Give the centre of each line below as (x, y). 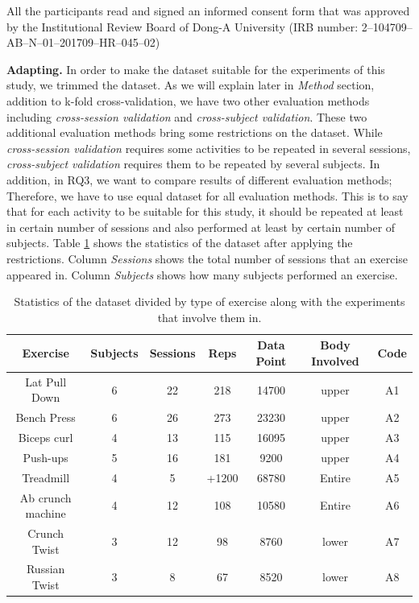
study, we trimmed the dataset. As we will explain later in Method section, (191, 85)
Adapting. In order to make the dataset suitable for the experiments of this (196, 69)
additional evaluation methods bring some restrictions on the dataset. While (195, 132)
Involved (335, 360)
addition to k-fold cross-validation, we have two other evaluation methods (188, 100)
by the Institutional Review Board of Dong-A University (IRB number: (183, 26)
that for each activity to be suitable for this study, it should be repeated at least (205, 211)
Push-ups (46, 457)
